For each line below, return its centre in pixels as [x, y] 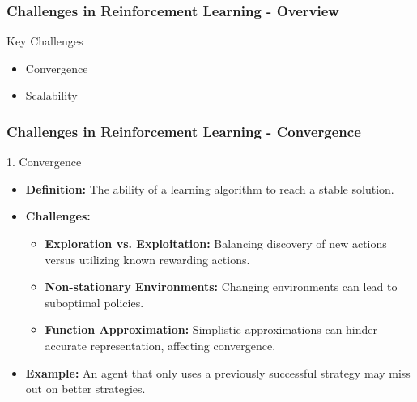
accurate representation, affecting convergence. [160, 345]
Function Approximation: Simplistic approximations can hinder [211, 329]
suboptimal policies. [94, 302]
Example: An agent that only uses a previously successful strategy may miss [218, 372]
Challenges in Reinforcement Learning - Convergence [184, 131]
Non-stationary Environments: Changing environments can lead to [221, 287]
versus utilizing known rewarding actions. [147, 259]
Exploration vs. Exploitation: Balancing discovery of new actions [216, 243]
